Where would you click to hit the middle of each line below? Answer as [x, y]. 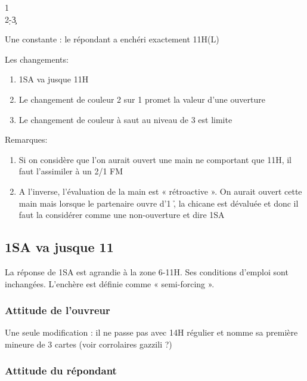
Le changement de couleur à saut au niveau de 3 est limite [125, 119]
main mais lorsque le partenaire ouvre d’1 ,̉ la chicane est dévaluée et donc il [159, 203]
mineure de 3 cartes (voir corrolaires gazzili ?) [89, 344]
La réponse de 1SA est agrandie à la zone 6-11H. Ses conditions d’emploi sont [147, 271]
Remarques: [26, 139]
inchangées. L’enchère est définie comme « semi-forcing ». [110, 283]
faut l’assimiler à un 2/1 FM [71, 171]
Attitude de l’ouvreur [58, 310]
